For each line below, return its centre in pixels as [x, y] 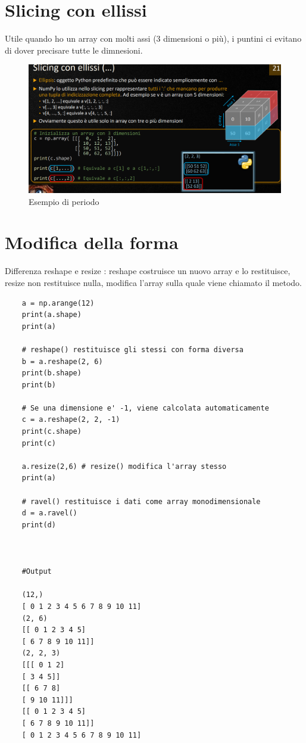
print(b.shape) [51, 373]
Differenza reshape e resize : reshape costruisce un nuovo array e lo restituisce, [148, 271]
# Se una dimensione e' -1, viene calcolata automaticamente [145, 408]
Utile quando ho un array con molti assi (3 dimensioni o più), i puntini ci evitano [153, 38]
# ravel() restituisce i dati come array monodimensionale [141, 501]
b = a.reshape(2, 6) [62, 361]
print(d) [39, 525]
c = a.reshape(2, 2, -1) [71, 420]
